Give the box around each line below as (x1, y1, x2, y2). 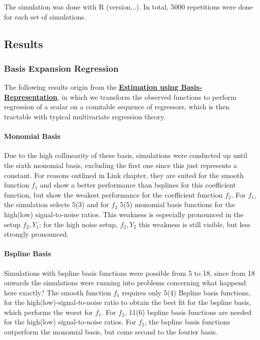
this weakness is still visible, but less (138, 219, 250, 229)
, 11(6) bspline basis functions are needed (124, 306, 251, 317)
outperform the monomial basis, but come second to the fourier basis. (4, 326, 218, 337)
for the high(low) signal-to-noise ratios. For (4, 316, 136, 327)
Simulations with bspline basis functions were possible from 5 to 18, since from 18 (4, 267, 255, 278)
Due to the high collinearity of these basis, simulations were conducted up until (4, 150, 247, 160)
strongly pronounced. (4, 229, 69, 239)
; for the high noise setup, (39, 219, 118, 229)
